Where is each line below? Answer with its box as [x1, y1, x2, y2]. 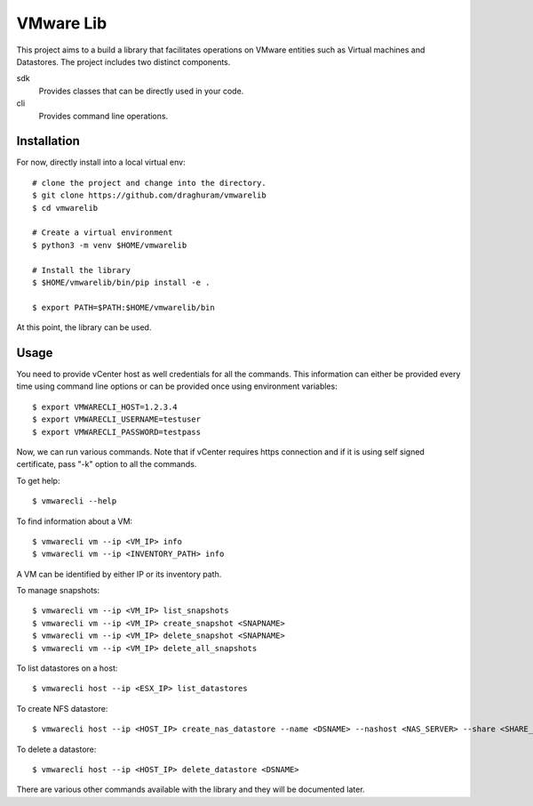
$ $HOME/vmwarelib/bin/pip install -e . [32, 277, 211, 287]
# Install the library [32, 265, 131, 275]
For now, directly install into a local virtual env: [16, 157, 186, 168]
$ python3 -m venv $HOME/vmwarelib [32, 240, 187, 250]
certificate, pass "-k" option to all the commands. [16, 459, 197, 470]
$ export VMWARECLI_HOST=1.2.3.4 [32, 401, 178, 412]
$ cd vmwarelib [32, 203, 99, 213]
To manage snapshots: [16, 585, 100, 596]
